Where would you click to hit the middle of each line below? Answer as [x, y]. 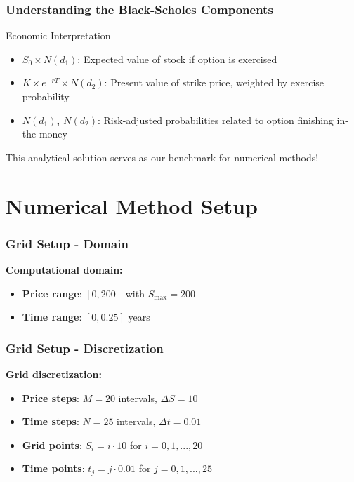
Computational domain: [64, 269]
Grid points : [52, 444]
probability [46, 96]
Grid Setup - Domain [67, 243]
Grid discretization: [54, 374]
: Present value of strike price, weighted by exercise [214, 82]
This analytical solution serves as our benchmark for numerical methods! [162, 157]
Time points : [53, 468]
